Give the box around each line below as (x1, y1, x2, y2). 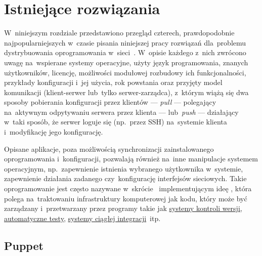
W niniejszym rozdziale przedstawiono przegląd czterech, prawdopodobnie (4, 27, 235, 38)
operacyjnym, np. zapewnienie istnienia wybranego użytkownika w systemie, (4, 163, 243, 174)
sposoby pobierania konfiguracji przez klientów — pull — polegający (4, 97, 216, 107)
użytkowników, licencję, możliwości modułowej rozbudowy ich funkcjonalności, (4, 67, 246, 77)
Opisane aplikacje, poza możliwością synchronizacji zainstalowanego (4, 143, 214, 154)
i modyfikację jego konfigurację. (4, 126, 103, 137)
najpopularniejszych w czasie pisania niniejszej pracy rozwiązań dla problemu (4, 37, 246, 48)
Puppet (4, 237, 43, 253)
